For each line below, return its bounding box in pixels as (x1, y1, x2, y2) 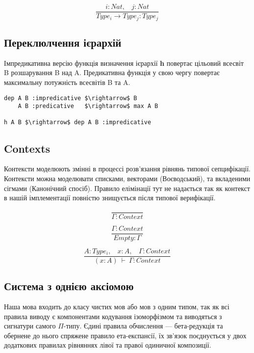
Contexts (4, 140, 50, 156)
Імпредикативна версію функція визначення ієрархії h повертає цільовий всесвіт (4, 57, 244, 68)
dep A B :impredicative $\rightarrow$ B (4, 94, 138, 102)
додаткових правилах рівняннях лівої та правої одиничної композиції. (4, 340, 211, 350)
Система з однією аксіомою (4, 278, 134, 294)
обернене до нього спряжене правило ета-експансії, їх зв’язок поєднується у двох (4, 330, 247, 340)
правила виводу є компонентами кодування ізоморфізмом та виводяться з (4, 311, 222, 321)
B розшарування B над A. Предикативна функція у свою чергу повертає (4, 67, 220, 78)
